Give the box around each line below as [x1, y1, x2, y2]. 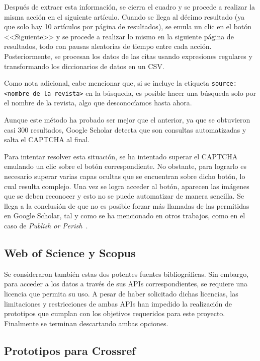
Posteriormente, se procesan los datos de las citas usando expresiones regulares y [4, 50, 252, 61]
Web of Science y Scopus [4, 245, 136, 260]
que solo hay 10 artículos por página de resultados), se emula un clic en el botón [4, 21, 252, 32]
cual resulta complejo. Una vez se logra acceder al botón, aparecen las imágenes [4, 180, 249, 191]
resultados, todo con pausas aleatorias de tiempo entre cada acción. [4, 41, 212, 51]
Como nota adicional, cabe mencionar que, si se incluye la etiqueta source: [4, 78, 237, 88]
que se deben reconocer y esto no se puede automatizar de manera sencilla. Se [4, 191, 244, 201]
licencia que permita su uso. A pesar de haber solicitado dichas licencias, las [4, 288, 238, 298]
